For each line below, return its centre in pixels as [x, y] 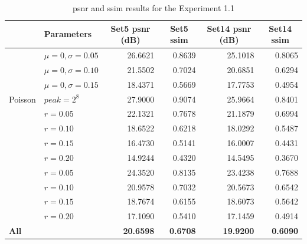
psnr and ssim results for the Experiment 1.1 [153, 8]
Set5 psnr [130, 28]
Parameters [68, 34]
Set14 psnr [229, 28]
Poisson [22, 99]
